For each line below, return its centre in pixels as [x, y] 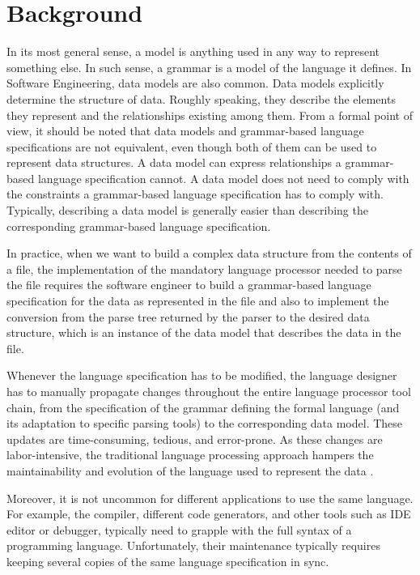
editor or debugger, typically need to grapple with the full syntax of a [179, 529]
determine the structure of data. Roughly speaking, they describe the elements [201, 98]
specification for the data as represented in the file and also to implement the [198, 301]
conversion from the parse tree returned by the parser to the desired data [188, 316]
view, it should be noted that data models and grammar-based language [185, 131]
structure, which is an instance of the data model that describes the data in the [204, 332]
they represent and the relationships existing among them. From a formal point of [210, 115]
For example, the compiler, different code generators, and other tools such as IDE [209, 514]
